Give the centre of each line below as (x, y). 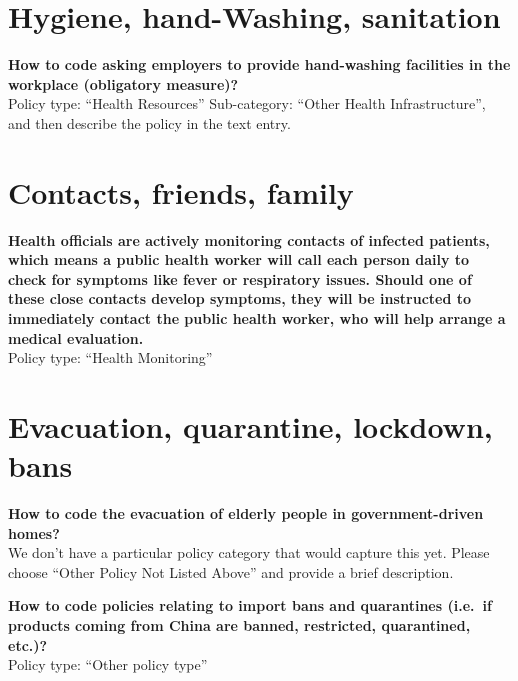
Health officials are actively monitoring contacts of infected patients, (249, 239)
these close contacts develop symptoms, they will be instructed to (240, 298)
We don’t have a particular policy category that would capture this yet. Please (249, 552)
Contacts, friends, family (181, 191)
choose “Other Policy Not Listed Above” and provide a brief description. (231, 571)
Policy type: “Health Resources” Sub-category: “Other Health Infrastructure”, (247, 103)
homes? (34, 532)
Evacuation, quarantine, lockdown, (250, 425)
